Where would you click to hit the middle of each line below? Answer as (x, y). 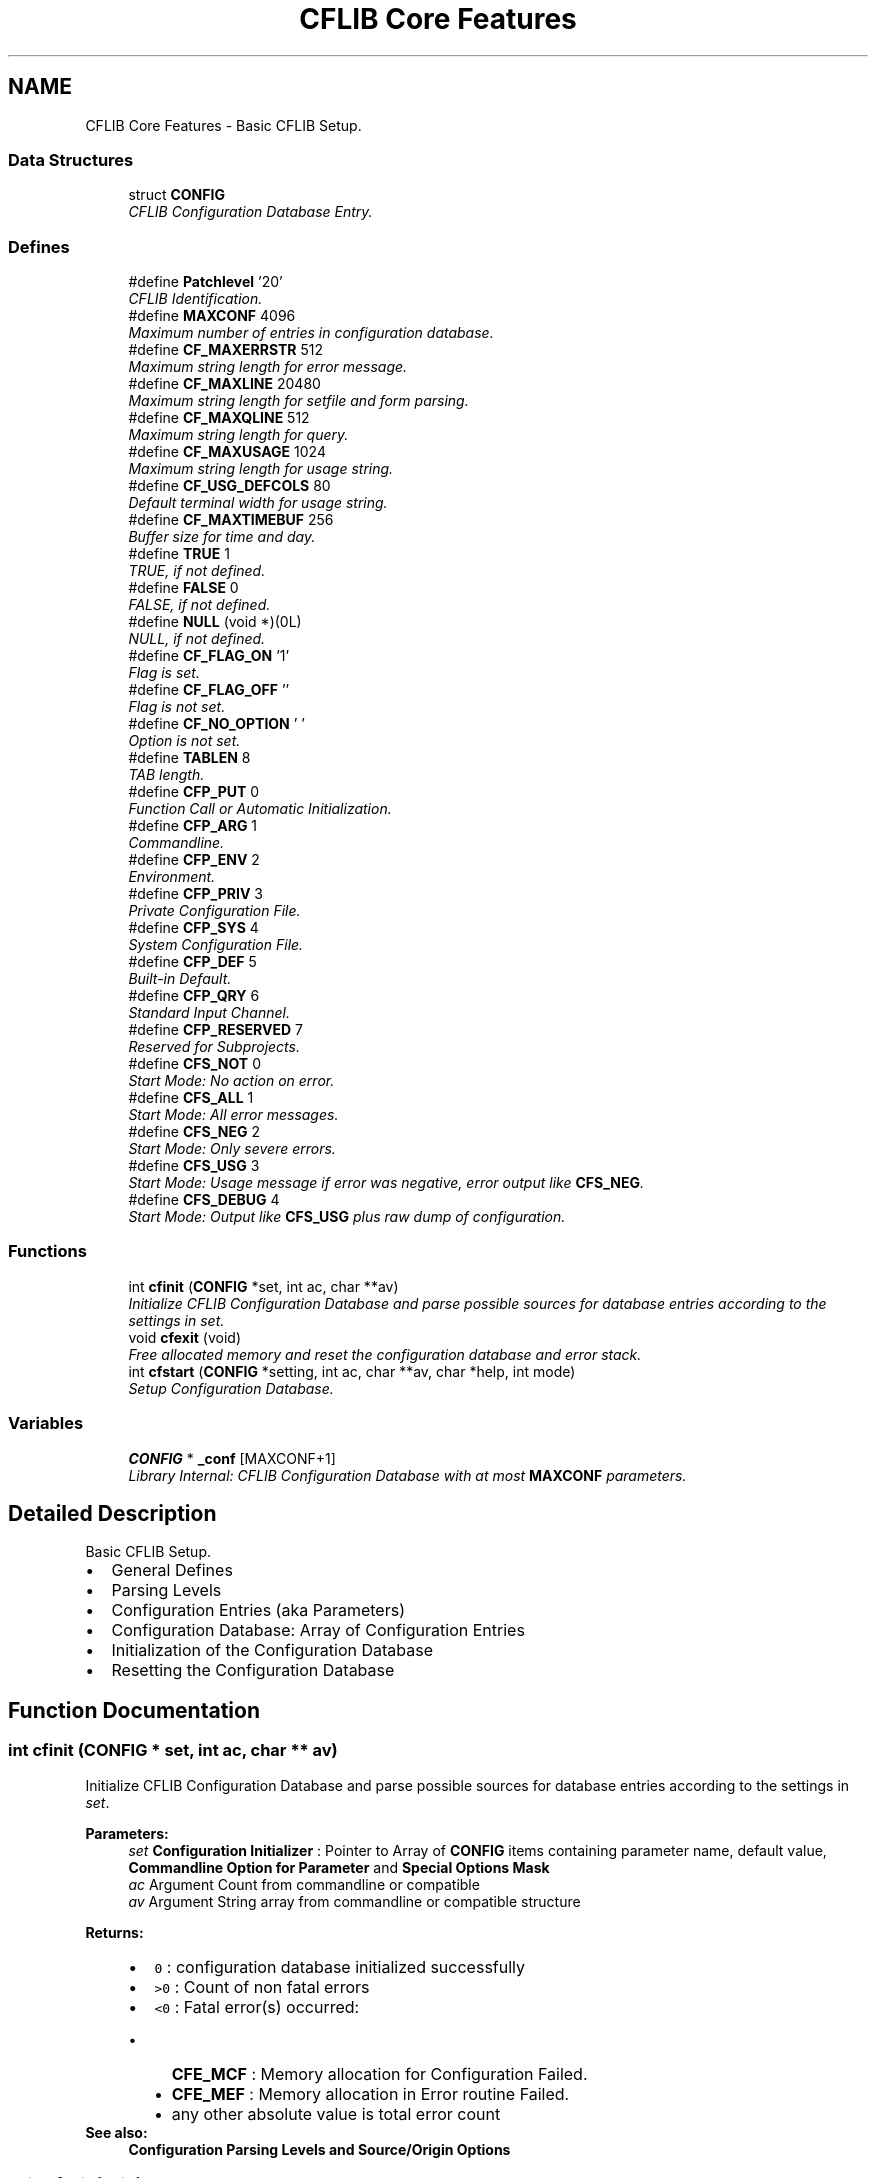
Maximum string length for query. (238, 435)
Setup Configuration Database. (231, 1388)
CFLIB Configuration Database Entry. (250, 212)
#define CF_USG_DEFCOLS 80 (229, 486)
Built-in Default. (180, 979)
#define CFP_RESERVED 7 (215, 1030)
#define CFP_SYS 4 (193, 928)
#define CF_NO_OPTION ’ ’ (216, 724)
